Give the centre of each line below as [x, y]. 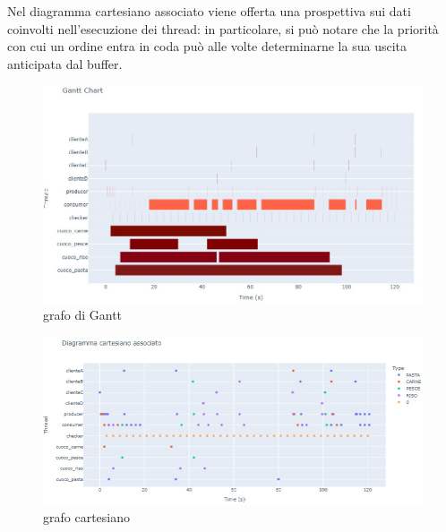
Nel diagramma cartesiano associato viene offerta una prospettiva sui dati [209, 11]
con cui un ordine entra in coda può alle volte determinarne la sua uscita [207, 46]
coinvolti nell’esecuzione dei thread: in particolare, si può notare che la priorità [223, 28]
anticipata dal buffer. [65, 63]
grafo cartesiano [86, 517]
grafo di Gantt [83, 315]
